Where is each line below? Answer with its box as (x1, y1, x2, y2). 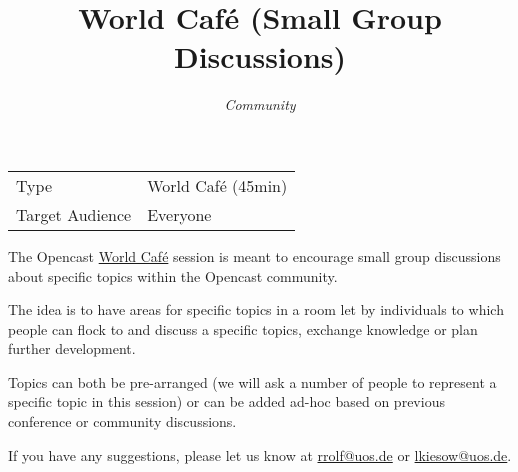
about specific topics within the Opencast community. (8, 265, 338, 286)
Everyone (147, 202, 212, 226)
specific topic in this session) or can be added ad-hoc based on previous (8, 391, 445, 412)
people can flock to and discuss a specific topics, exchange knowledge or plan (8, 318, 478, 339)
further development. (8, 338, 136, 359)
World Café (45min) (147, 173, 288, 197)
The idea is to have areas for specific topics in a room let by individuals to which (8, 299, 504, 320)
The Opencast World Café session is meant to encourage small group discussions (8, 245, 501, 266)
